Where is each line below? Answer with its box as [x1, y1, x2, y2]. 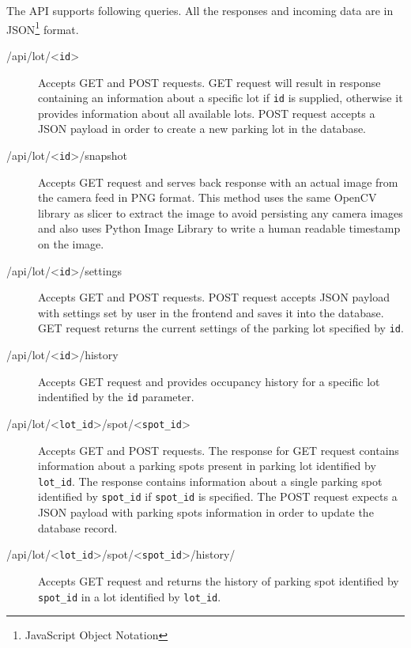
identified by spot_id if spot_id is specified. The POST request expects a [38, 488, 398, 505]
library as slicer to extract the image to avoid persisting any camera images [38, 204, 403, 221]
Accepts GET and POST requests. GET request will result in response [38, 74, 381, 90]
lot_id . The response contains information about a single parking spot [38, 472, 383, 489]
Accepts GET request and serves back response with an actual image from [38, 173, 398, 190]
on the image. [38, 235, 104, 252]
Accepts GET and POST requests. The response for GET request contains [38, 441, 399, 458]
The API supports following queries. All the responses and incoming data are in [6, 2, 394, 18]
